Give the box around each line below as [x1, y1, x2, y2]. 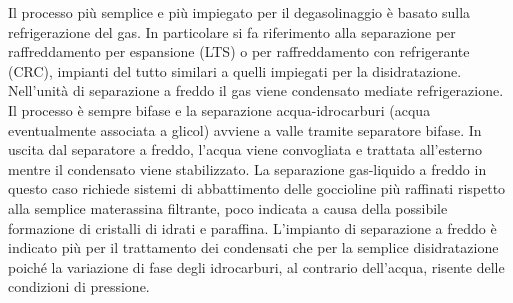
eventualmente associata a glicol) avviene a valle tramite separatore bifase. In [8, 119, 482, 140]
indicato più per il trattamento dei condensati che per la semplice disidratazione [8, 237, 499, 258]
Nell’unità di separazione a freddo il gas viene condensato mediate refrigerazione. [8, 80, 504, 101]
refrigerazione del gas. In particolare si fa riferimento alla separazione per [8, 21, 456, 42]
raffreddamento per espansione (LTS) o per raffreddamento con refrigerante [8, 41, 470, 62]
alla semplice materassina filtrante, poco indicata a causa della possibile [8, 197, 448, 218]
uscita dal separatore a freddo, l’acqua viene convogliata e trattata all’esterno [8, 139, 483, 160]
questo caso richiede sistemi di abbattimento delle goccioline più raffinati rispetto [8, 178, 506, 199]
